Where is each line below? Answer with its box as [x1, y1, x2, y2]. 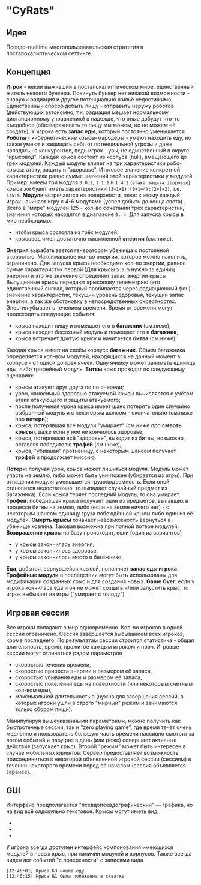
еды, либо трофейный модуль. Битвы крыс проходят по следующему [6, 365, 185, 373]
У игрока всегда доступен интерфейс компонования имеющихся [6, 844, 174, 851]
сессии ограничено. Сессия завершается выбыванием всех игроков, [6, 630, 185, 637]
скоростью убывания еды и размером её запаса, [14, 673, 142, 681]
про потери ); [14, 415, 49, 422]
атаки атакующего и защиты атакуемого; [14, 396, 121, 403]
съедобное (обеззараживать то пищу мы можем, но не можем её [6, 121, 176, 128]
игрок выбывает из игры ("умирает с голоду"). [6, 590, 127, 598]
